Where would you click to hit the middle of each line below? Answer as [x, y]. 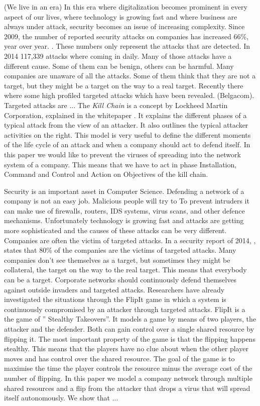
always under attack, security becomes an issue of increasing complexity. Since [124, 26]
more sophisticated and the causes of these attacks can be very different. [115, 230]
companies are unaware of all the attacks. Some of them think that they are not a [130, 76]
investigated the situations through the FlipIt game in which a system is [115, 299]
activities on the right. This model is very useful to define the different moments [127, 134]
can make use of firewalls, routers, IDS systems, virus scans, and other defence [124, 210]
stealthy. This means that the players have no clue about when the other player [126, 348]
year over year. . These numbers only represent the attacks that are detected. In [127, 46]
